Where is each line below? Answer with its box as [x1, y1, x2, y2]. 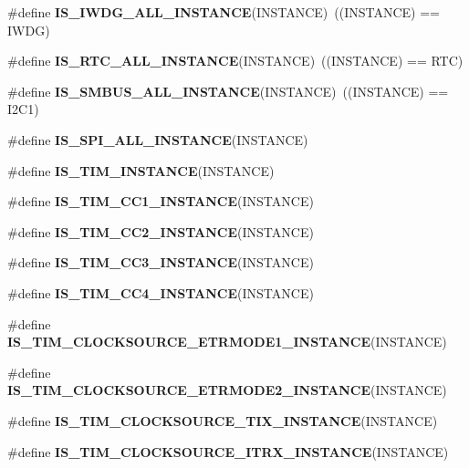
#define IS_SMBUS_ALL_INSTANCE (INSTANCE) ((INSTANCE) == [7, 81, 449, 100]
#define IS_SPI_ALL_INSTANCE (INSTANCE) [7, 130, 308, 149]
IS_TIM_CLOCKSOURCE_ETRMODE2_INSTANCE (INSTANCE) [7, 380, 447, 400]
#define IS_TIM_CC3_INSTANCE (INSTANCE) [7, 253, 314, 272]
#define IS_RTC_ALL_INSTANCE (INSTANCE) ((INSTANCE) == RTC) [7, 51, 464, 70]
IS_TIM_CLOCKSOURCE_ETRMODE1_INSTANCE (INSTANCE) [7, 332, 447, 351]
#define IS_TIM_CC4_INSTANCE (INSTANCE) [7, 283, 314, 302]
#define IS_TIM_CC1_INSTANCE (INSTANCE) [7, 192, 314, 211]
